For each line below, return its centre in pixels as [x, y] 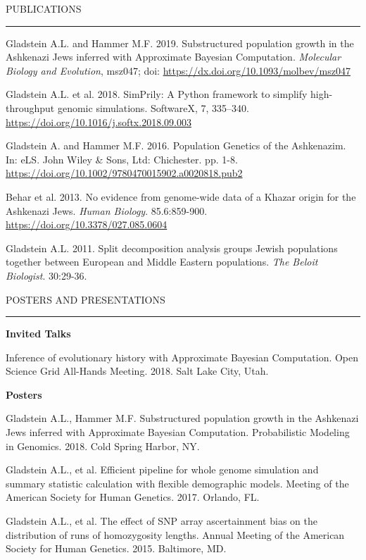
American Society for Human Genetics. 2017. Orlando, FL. [133, 497]
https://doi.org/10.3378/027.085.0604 [87, 224]
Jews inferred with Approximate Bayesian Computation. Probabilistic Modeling [178, 432]
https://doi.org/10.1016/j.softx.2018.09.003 [99, 122]
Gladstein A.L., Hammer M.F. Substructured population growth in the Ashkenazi [182, 418]
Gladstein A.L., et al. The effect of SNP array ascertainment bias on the [162, 521]
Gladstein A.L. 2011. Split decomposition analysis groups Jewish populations [172, 248]
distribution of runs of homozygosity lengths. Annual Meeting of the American [175, 534]
